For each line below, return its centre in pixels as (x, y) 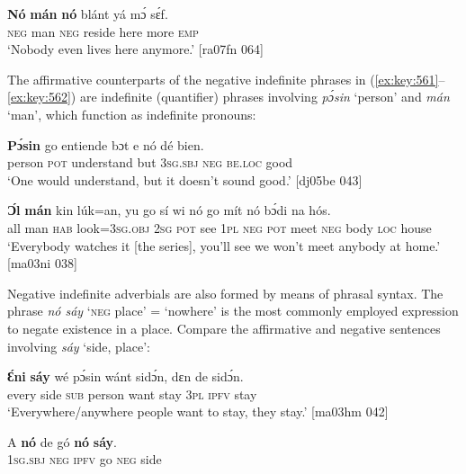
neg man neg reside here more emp (103, 31)
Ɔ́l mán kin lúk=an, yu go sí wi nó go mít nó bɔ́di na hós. (169, 210)
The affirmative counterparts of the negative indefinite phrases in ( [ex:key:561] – (226, 79)
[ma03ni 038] (42, 263)
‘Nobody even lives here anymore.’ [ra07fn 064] (135, 49)
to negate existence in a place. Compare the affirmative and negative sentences (224, 328)
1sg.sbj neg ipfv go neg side (85, 459)
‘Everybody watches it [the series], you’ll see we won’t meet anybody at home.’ (224, 245)
